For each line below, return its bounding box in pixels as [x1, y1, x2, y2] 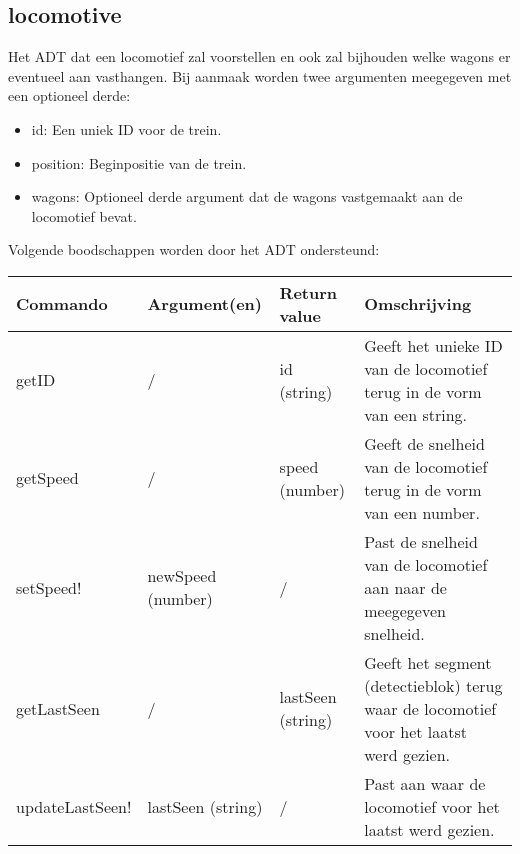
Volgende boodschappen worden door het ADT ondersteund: [8, 239, 380, 260]
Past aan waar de [364, 771, 486, 795]
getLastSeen [16, 696, 100, 720]
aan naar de [364, 575, 447, 599]
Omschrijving [364, 292, 472, 316]
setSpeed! [16, 575, 82, 599]
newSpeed [147, 564, 217, 588]
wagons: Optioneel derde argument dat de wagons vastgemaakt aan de [31, 186, 463, 207]
